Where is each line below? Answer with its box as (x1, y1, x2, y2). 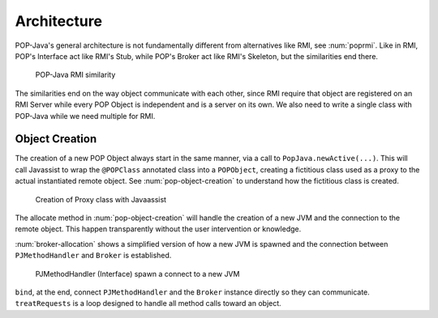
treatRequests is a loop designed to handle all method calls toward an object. (15, 299, 281, 308)
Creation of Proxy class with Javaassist (35, 194, 166, 204)
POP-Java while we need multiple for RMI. (15, 111, 156, 121)
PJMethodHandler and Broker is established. (15, 251, 172, 261)
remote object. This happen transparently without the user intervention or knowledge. (15, 224, 302, 234)
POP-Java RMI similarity (35, 70, 116, 80)
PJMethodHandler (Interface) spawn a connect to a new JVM (35, 269, 240, 278)
